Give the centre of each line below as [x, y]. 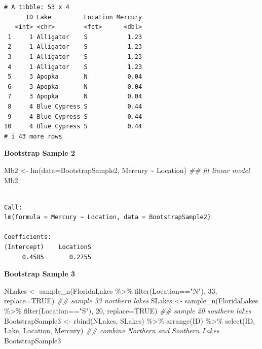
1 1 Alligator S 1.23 [75, 37]
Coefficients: [28, 237]
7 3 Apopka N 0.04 [75, 97]
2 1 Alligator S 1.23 [75, 47]
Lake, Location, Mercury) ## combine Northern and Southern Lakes [112, 330]
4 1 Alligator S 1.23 [75, 67]
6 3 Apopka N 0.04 [75, 86]
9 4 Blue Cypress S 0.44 [75, 116]
